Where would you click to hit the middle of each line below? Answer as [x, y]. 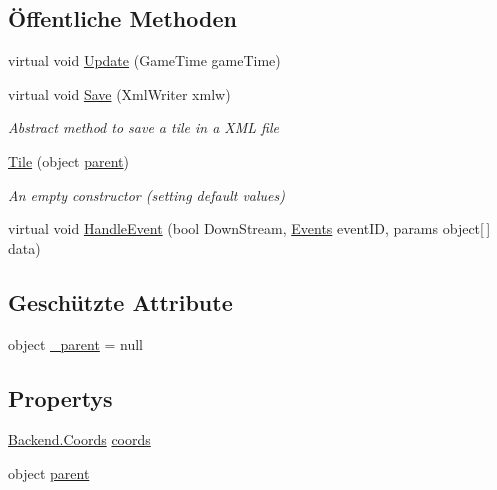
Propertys [60, 397]
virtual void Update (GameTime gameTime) [144, 60]
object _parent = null [76, 343]
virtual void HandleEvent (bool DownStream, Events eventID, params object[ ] [249, 228]
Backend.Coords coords [79, 439]
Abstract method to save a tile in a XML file [143, 127]
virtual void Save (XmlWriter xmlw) [119, 93]
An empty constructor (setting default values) [146, 194]
